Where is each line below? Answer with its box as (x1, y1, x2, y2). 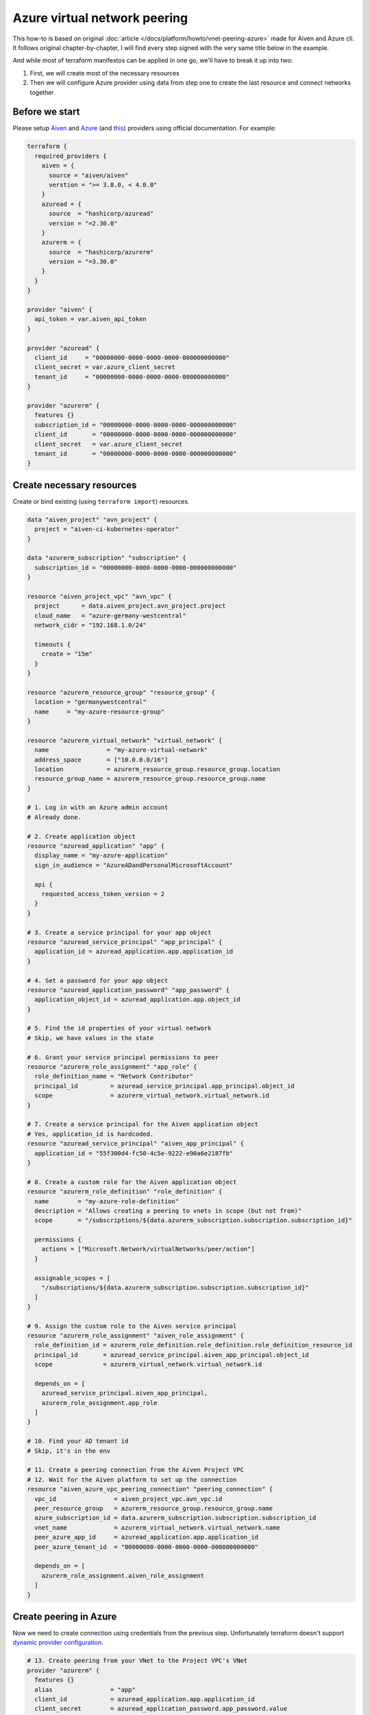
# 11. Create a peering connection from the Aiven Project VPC (27, 1466, 245, 1474)
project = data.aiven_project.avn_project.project (34, 602, 226, 610)
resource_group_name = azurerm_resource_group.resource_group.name (34, 775, 266, 783)
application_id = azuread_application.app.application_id (34, 947, 234, 956)
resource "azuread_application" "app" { (27, 842, 164, 850)
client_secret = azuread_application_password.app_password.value (34, 1705, 288, 1713)
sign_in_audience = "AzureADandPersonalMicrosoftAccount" (34, 861, 234, 869)
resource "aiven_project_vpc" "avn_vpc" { (27, 592, 172, 600)
